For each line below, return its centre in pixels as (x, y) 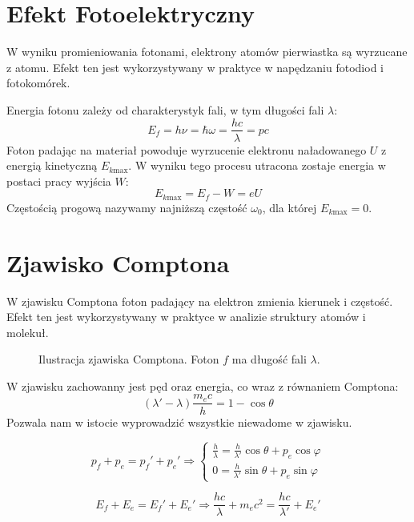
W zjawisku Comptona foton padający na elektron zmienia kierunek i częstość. (200, 301)
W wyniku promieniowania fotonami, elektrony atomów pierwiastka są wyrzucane (207, 52)
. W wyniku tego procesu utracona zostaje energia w (257, 165)
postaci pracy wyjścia (59, 181)
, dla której (289, 207)
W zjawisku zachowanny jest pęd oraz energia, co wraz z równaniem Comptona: (203, 385)
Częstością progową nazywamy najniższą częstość (127, 207)
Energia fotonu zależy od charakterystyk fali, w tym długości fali (165, 109)
